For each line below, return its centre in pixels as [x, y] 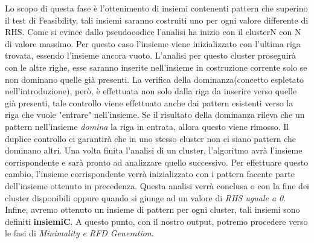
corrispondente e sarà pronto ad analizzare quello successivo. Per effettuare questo [157, 162]
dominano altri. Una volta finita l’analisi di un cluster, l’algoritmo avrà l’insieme [154, 150]
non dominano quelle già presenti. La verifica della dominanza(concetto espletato [155, 79]
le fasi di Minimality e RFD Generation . [79, 233]
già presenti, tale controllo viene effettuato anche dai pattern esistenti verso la [149, 102]
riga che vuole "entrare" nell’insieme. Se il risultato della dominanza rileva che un [155, 115]
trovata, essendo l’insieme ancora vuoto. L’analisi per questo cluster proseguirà [151, 55]
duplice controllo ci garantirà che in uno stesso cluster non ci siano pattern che [151, 138]
